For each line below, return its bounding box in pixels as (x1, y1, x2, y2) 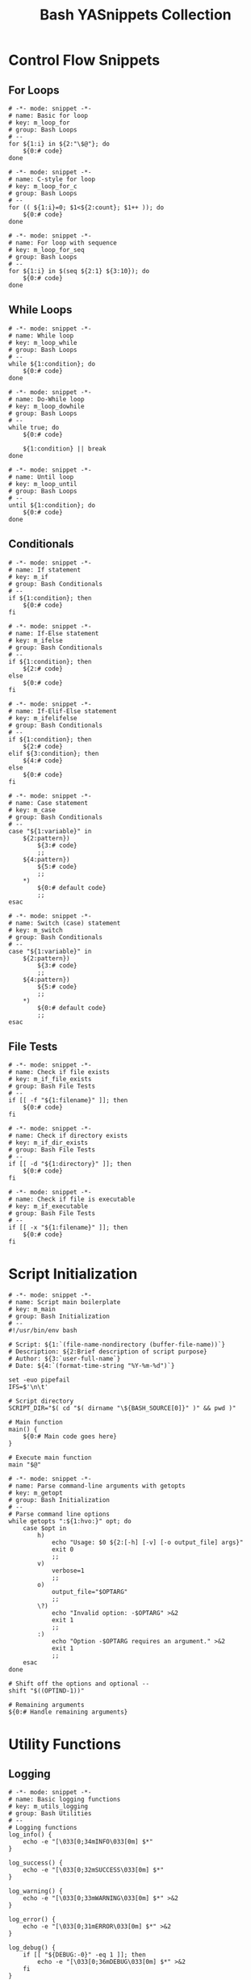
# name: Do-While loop (8, 395, 85, 403)
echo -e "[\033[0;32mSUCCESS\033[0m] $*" (23, 1866, 164, 1874)
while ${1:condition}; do (8, 359, 95, 368)
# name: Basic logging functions (8, 1795, 121, 1804)
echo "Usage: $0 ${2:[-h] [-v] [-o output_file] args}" (51, 1538, 244, 1547)
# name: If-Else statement (8, 629, 99, 637)
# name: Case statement (8, 799, 89, 807)
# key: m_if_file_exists (8, 1076, 92, 1084)
